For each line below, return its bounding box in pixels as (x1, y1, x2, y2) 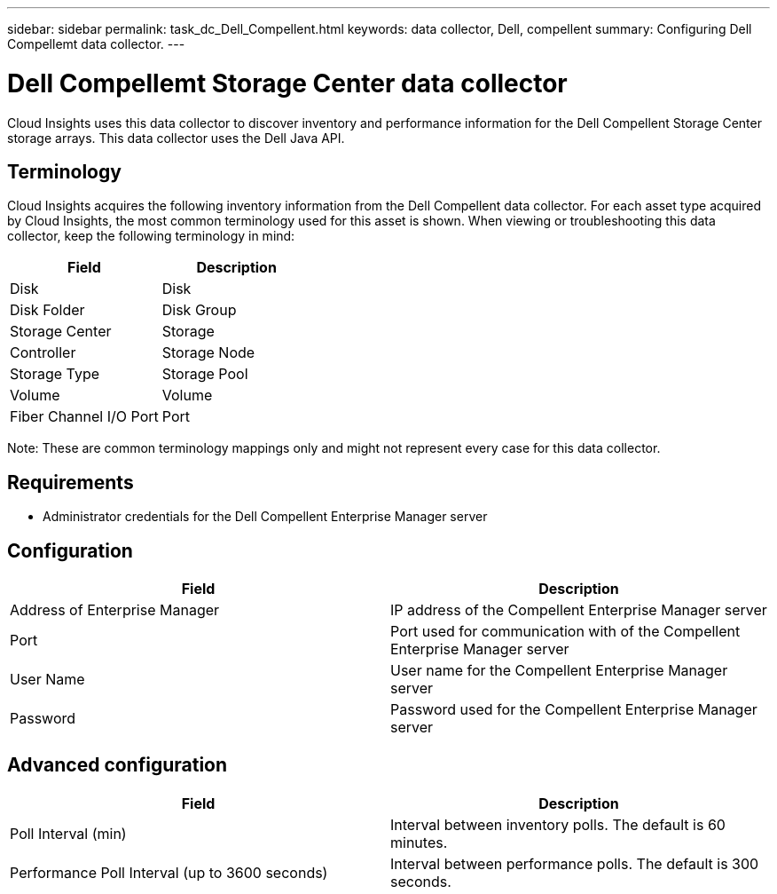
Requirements (7, 471, 134, 494)
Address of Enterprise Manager (10, 601, 220, 620)
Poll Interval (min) (10, 824, 127, 843)
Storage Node (161, 344, 255, 362)
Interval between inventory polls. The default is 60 (390, 815, 726, 834)
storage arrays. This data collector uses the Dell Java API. (7, 130, 345, 146)
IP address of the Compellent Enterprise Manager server (390, 601, 767, 620)
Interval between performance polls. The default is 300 (390, 854, 759, 873)
